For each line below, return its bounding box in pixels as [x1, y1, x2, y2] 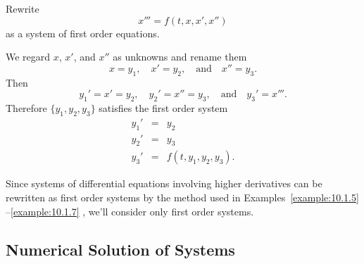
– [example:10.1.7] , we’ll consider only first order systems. [6, 203, 254, 218]
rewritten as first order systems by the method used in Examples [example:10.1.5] [6, 190, 359, 205]
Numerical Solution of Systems [6, 238, 235, 260]
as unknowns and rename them [113, 49, 247, 64]
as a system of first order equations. [6, 25, 160, 40]
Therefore [6, 100, 47, 115]
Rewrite [6, 1, 39, 15]
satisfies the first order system [99, 100, 228, 115]
